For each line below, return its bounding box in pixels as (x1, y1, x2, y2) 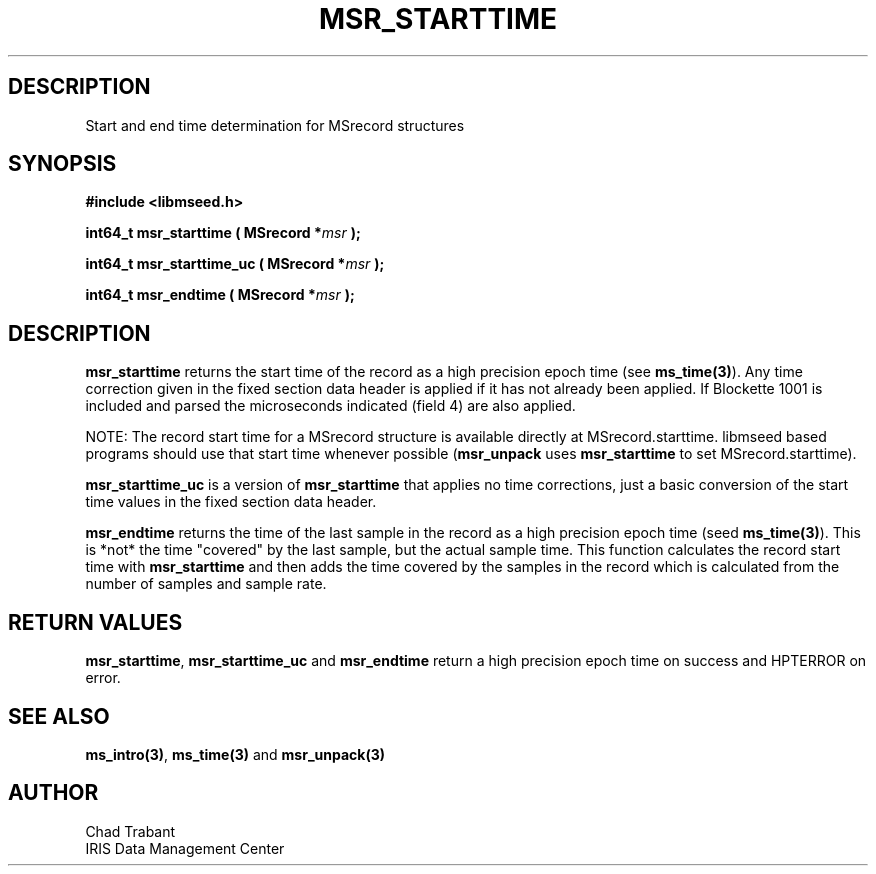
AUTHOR (8, 780, 99, 806)
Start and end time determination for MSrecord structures (85, 116, 465, 134)
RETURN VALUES (8, 609, 183, 635)
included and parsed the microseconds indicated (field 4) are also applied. (85, 397, 576, 415)
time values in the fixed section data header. (85, 493, 377, 511)
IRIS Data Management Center (85, 839, 285, 857)
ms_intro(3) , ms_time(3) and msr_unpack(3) (85, 745, 386, 763)
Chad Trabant (85, 822, 176, 840)
